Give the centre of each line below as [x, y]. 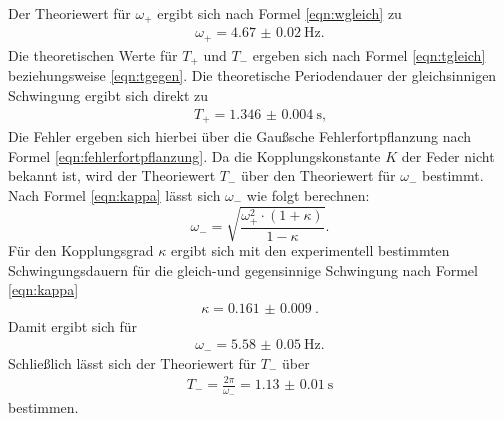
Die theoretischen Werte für [93, 54]
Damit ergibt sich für [73, 325]
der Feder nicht [448, 155]
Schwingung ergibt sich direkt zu [108, 94]
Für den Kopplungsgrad [81, 249]
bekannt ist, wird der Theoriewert [112, 175]
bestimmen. [43, 407]
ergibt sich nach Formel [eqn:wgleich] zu [279, 13]
